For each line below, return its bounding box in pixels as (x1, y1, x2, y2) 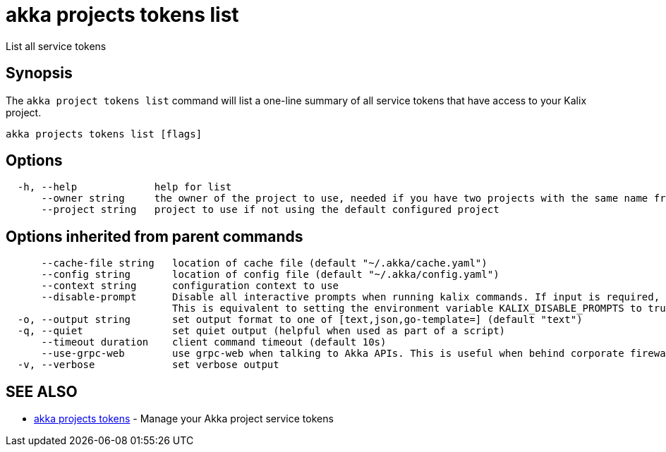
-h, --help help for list (17, 181, 232, 193)
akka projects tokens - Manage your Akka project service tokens (34, 413, 334, 425)
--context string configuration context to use (41, 280, 339, 292)
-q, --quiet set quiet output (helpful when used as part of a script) (17, 325, 506, 337)
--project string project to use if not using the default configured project (41, 204, 499, 216)
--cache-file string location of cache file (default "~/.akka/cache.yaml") (41, 257, 488, 269)
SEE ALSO (6, 382, 78, 401)
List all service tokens (6, 39, 107, 52)
